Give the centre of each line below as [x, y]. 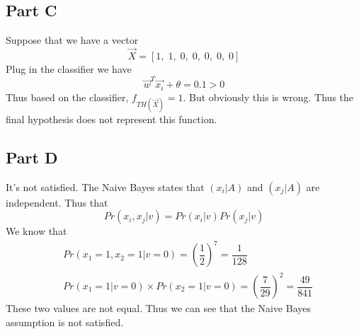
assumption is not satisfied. [65, 322]
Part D [32, 157]
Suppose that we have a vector [72, 40]
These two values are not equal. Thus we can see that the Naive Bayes [159, 308]
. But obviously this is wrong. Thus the [268, 97]
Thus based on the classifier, [67, 97]
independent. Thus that [57, 202]
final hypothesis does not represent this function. [112, 119]
